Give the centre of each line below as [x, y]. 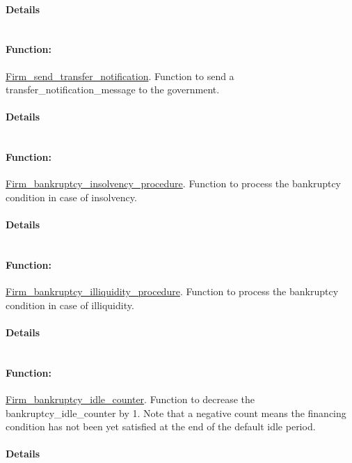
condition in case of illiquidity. [70, 305]
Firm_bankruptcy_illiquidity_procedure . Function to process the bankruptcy [172, 291]
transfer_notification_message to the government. [113, 89]
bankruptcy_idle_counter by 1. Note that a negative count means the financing [176, 413]
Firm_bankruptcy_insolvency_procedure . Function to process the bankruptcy [174, 183]
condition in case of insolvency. [71, 197]
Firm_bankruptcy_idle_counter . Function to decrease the [130, 399]
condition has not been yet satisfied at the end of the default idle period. [161, 426]
